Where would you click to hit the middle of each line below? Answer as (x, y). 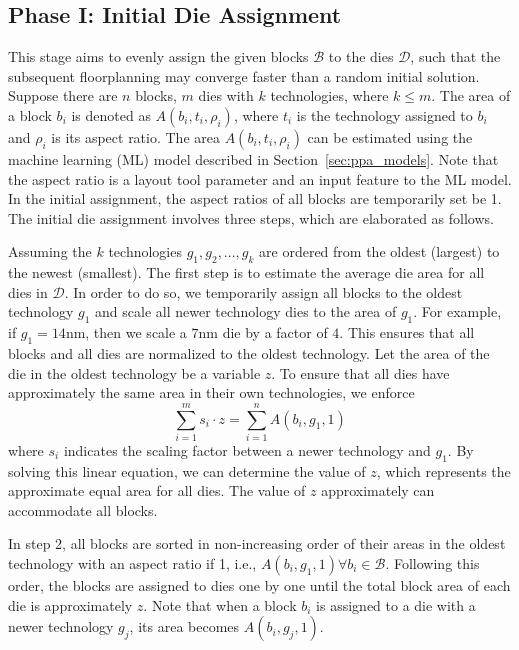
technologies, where (329, 95)
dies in (28, 291)
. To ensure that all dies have (360, 372)
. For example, (457, 311)
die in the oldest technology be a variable (134, 372)
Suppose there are (63, 95)
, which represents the (443, 470)
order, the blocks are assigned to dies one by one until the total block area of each (259, 585)
